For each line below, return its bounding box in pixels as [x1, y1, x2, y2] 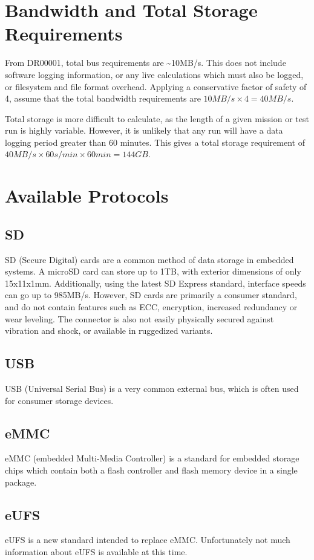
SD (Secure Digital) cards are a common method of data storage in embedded [5, 253, 294, 265]
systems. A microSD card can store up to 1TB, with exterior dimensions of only [5, 265, 301, 278]
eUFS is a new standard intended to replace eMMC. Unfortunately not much [5, 533, 290, 546]
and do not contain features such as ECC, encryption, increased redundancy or [5, 301, 298, 313]
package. [5, 475, 37, 488]
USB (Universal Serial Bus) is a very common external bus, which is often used [5, 382, 299, 394]
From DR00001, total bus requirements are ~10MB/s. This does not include [5, 56, 286, 69]
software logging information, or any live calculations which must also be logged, [5, 68, 304, 80]
